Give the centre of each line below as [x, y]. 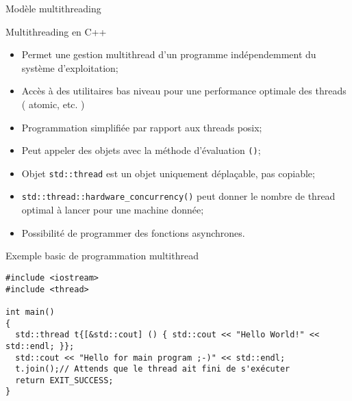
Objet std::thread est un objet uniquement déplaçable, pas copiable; [168, 173]
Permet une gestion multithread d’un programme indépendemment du [169, 54]
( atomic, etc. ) [53, 104]
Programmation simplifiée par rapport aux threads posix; [142, 127]
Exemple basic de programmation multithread [102, 256]
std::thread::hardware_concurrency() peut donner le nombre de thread [178, 196]
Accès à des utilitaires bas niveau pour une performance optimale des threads [184, 91]
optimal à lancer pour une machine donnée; [113, 210]
